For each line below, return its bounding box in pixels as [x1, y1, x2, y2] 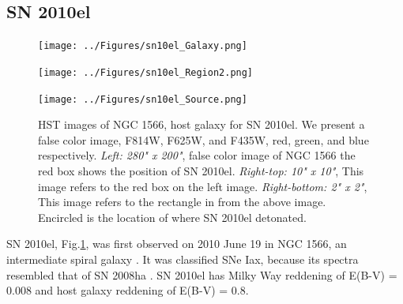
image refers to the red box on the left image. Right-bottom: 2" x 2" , [38, 178, 367, 194]
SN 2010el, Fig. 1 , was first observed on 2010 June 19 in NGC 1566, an [6, 235, 347, 252]
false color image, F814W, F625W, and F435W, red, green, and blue [38, 131, 369, 148]
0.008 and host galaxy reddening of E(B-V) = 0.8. [6, 282, 249, 298]
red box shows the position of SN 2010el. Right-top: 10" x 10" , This [38, 162, 364, 178]
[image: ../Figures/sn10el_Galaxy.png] [38, 40, 247, 52]
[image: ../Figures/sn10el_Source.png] [38, 93, 247, 105]
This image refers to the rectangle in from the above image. [38, 193, 326, 210]
